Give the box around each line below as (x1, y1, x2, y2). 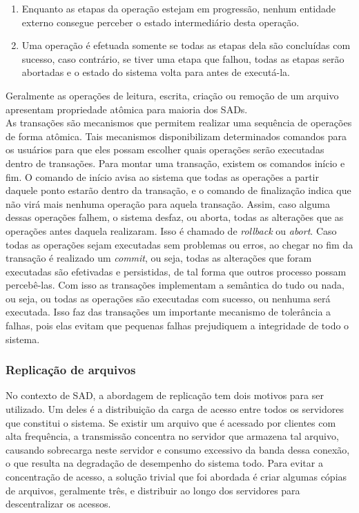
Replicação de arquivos (6, 361, 136, 378)
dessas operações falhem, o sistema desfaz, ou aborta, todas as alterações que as (6, 210, 344, 224)
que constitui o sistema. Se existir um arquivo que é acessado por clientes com (6, 415, 336, 429)
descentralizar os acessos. (6, 496, 111, 511)
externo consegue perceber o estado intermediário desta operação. (21, 14, 300, 29)
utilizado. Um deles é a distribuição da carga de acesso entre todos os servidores (6, 402, 344, 416)
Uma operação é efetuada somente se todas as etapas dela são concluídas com (21, 38, 351, 52)
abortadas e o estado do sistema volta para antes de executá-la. (21, 65, 290, 79)
